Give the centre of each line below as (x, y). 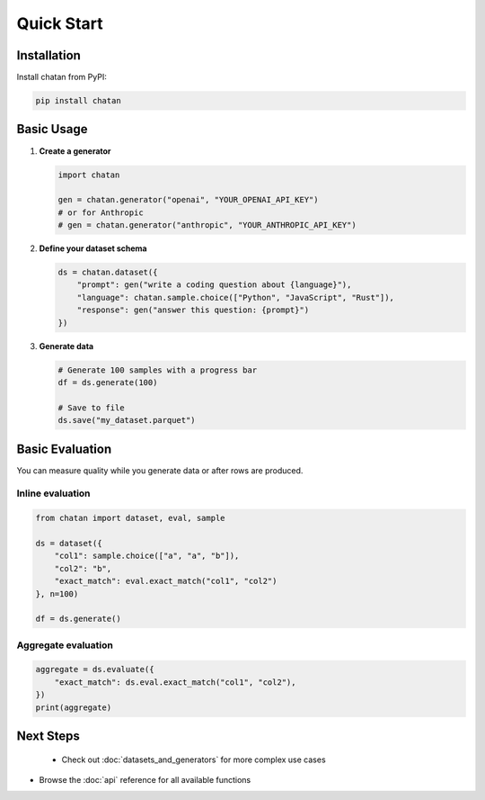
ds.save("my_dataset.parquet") (127, 420)
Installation (48, 55)
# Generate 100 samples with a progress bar (158, 370)
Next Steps (48, 737)
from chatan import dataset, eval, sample (130, 518)
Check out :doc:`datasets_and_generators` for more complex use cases (194, 760)
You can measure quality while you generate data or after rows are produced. (160, 470)
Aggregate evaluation (65, 645)
